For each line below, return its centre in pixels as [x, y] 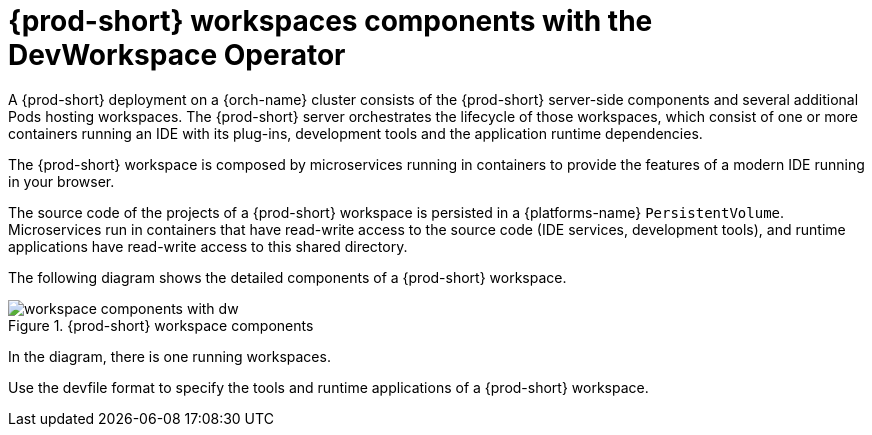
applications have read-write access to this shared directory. [208, 246]
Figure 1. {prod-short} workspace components [161, 325]
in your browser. [61, 181]
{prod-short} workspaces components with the [330, 21]
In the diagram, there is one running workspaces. [169, 356]
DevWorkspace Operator [177, 55]
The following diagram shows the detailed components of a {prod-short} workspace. [287, 277]
